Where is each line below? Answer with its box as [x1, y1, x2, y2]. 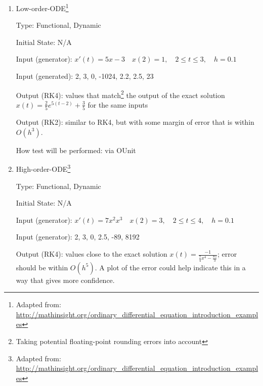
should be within [16, 262, 68, 272]
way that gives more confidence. [16, 274, 115, 285]
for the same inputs [87, 99, 148, 110]
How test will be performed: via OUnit [16, 144, 136, 155]
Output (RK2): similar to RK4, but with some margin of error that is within [16, 117, 254, 127]
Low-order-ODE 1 [16, 2, 69, 13]
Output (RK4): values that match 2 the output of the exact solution [16, 88, 225, 100]
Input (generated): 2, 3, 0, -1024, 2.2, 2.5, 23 [16, 71, 154, 81]
